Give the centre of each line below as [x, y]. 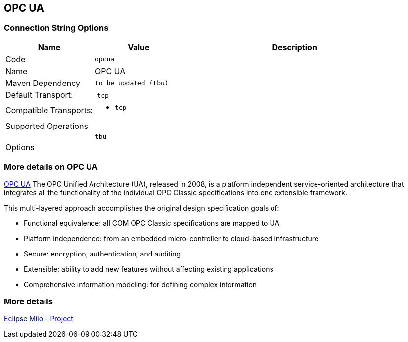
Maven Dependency [43, 83]
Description [295, 47]
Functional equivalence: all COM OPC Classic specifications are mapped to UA [152, 223]
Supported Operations [47, 126]
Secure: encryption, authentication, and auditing [102, 254]
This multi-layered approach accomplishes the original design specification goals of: [142, 208]
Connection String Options [56, 28]
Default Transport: [39, 95]
